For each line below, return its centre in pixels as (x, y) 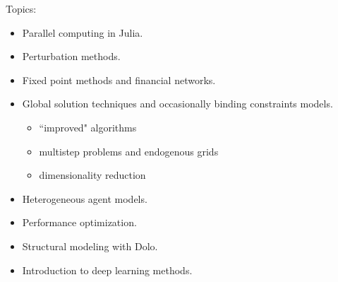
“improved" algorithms (88, 127)
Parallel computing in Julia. (83, 32)
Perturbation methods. (71, 56)
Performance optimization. (79, 222)
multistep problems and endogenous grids (129, 151)
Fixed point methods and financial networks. (119, 80)
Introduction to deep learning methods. (107, 270)
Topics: (21, 8)
